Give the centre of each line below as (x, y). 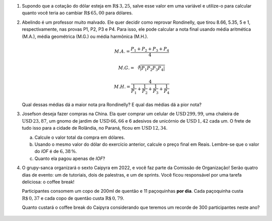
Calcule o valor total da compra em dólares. (80, 137)
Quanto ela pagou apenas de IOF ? (70, 158)
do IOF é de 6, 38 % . (56, 151)
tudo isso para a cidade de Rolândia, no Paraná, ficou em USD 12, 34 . (95, 128)
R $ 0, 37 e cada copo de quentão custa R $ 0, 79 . (73, 198)
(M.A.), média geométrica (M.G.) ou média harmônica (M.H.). (85, 36)
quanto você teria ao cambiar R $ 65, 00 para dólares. (77, 13)
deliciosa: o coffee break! (48, 182)
